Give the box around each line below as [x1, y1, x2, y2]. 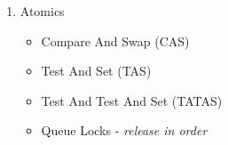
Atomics [20, 2, 65, 20]
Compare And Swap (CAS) [41, 31, 190, 50]
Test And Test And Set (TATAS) [41, 91, 223, 109]
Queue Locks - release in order [41, 121, 208, 140]
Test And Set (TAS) [41, 61, 152, 80]
